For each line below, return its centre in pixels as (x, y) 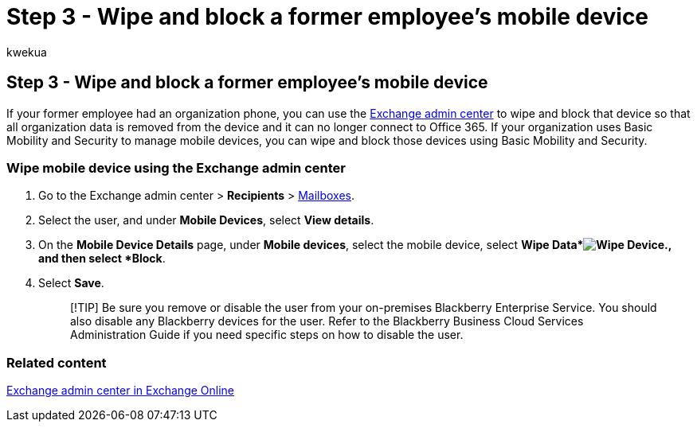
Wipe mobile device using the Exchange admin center (176, 167)
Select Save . (71, 283)
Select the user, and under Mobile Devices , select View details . (206, 220)
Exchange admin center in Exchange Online (121, 391)
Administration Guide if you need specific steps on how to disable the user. (267, 335)
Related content (57, 362)
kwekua (27, 52)
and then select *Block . (102, 259)
